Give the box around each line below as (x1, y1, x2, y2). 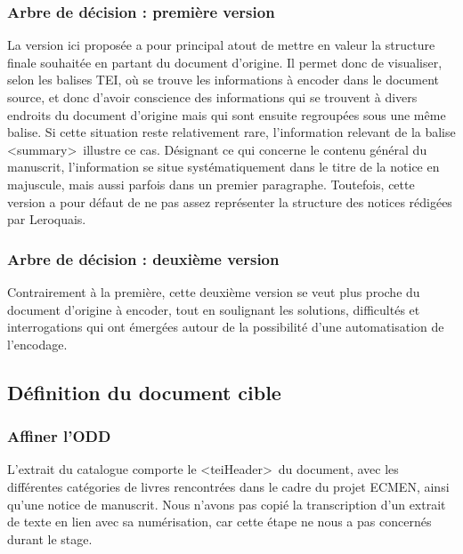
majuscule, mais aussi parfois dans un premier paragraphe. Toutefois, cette (7, 174, 415, 193)
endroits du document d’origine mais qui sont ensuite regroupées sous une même (7, 105, 446, 124)
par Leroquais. (7, 210, 86, 229)
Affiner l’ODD (7, 425, 111, 447)
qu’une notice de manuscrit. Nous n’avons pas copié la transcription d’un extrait (7, 494, 446, 513)
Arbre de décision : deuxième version (7, 247, 280, 269)
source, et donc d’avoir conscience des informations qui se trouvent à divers (7, 88, 418, 106)
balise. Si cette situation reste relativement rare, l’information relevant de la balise (7, 123, 456, 141)
